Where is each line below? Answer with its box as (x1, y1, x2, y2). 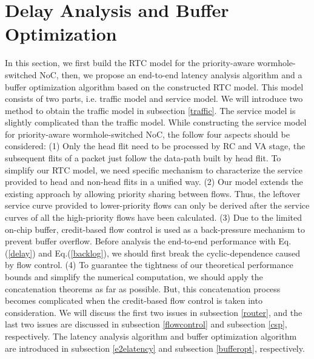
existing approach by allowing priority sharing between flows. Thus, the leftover (5, 187, 301, 200)
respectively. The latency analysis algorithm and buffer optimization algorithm (5, 329, 297, 342)
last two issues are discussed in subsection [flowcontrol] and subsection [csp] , (5, 318, 287, 330)
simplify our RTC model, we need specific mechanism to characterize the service (5, 163, 302, 176)
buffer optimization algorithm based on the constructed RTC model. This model (5, 80, 304, 93)
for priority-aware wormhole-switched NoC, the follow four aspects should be (5, 127, 290, 140)
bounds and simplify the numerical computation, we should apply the (5, 270, 263, 283)
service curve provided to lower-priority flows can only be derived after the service (5, 199, 310, 212)
